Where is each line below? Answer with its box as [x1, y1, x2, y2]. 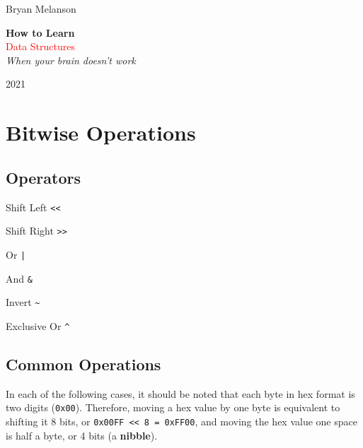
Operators [6, 166, 81, 188]
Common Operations [6, 353, 161, 375]
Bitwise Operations [6, 118, 196, 147]
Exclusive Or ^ [6, 318, 70, 333]
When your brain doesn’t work [6, 52, 136, 67]
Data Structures [6, 39, 75, 54]
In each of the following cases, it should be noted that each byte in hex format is [6, 386, 355, 401]
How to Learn [6, 25, 75, 40]
